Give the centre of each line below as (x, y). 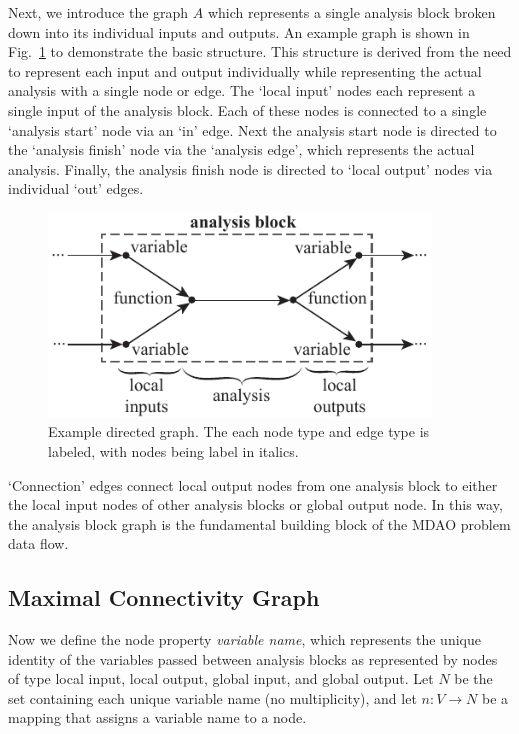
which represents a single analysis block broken (351, 12)
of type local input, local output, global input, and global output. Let (221, 678)
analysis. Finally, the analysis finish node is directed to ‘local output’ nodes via (250, 168)
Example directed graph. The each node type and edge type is (239, 431)
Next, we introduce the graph (98, 12)
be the (473, 678)
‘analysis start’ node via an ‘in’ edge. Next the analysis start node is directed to (252, 129)
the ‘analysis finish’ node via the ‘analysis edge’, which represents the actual (241, 149)
